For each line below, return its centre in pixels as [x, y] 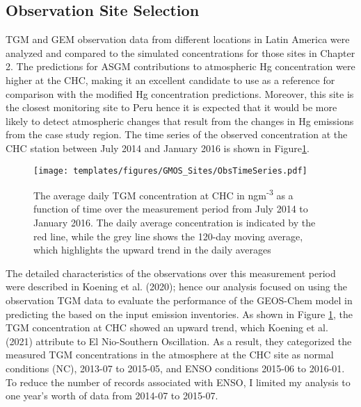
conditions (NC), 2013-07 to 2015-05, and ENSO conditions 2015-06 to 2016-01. [175, 368]
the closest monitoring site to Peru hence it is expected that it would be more [171, 107]
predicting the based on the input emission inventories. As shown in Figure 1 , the [179, 314]
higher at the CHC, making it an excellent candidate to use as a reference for [170, 80]
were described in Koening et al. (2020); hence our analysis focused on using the [176, 286]
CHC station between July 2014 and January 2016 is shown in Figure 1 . [158, 148]
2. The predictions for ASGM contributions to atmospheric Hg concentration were [180, 66]
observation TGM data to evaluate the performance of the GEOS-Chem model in [179, 300]
